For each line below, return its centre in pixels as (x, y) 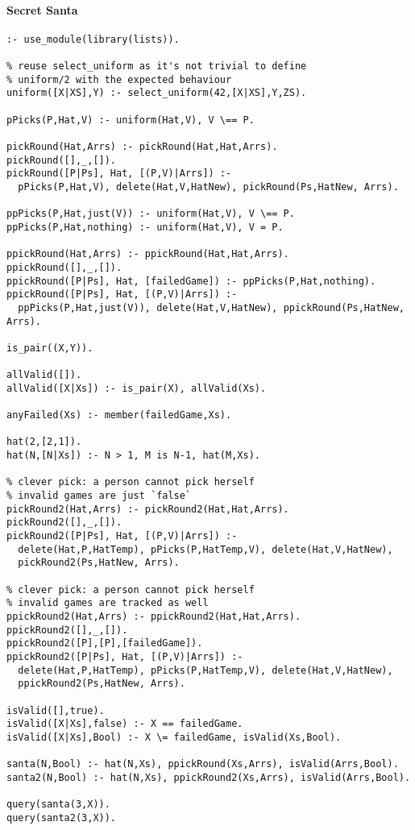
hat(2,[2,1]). (44, 442)
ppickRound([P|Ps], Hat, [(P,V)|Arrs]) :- (122, 295)
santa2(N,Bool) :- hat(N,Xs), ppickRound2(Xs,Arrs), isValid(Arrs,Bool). (209, 777)
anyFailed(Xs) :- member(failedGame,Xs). (119, 415)
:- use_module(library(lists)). (93, 39)
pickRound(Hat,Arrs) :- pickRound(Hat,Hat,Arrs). (142, 147)
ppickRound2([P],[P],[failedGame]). (105, 643)
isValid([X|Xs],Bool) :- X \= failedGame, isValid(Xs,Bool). (174, 737)
